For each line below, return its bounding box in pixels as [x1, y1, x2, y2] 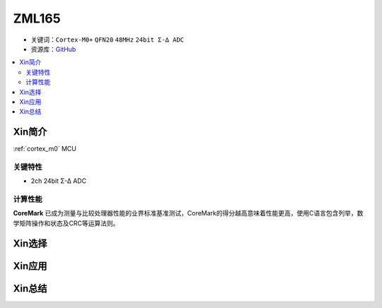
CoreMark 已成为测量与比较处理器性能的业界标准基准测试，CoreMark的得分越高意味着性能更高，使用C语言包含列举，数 [13, 209, 364, 218]
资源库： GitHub [30, 45, 76, 53]
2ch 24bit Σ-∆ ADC [30, 177, 87, 185]
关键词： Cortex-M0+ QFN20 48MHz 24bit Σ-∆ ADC [30, 35, 185, 44]
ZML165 [13, 11, 61, 26]
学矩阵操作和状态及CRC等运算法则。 [13, 219, 120, 227]
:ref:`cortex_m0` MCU [13, 145, 77, 153]
